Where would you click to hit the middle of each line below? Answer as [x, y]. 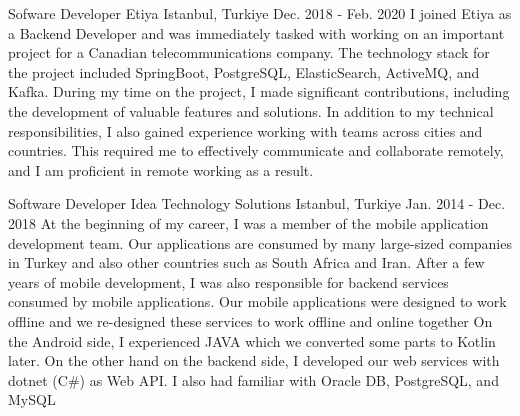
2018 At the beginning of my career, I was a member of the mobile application [248, 222]
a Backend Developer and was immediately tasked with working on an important [256, 32]
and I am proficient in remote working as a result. [161, 169]
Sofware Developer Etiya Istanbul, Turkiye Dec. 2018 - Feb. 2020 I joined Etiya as [260, 13]
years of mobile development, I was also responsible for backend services [228, 281]
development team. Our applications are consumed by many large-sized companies [260, 242]
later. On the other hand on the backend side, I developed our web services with [254, 360]
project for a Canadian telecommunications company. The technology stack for [249, 52]
